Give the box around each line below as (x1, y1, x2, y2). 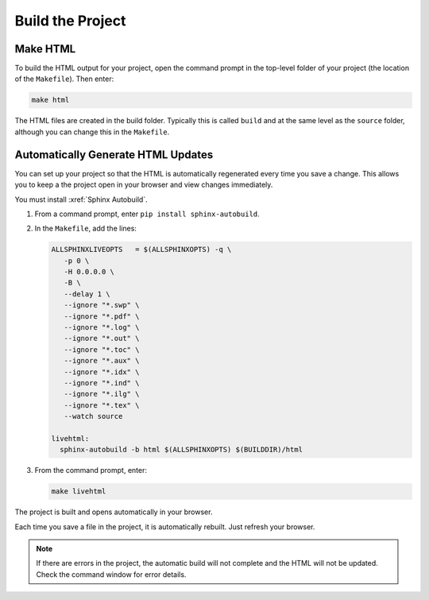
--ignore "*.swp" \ (64, 300, 140, 310)
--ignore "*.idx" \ (64, 367, 140, 377)
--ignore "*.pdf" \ (64, 312, 140, 321)
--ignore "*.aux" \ (64, 356, 140, 366)
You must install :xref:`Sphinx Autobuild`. (14, 195, 148, 204)
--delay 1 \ (64, 289, 110, 298)
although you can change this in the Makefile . (14, 127, 170, 137)
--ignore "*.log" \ (64, 323, 140, 331)
